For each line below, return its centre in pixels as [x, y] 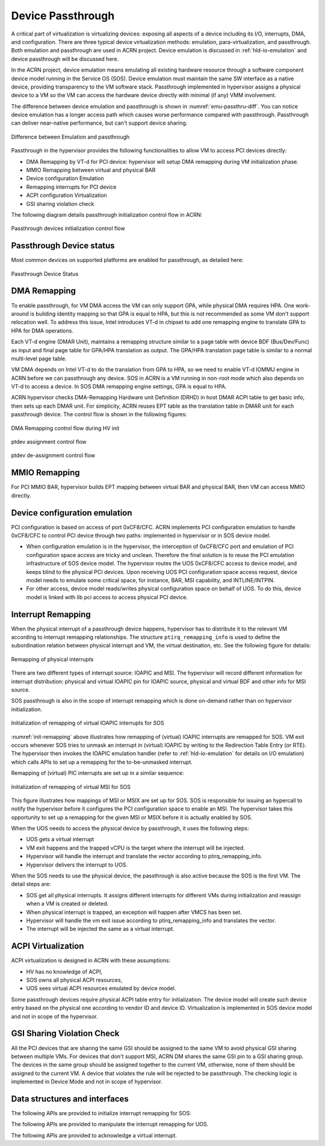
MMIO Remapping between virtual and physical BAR [91, 170]
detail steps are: [31, 884]
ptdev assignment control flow [49, 442]
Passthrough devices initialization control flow [68, 228]
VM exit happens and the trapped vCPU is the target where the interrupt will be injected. [135, 848]
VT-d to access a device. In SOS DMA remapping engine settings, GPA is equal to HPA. [119, 387]
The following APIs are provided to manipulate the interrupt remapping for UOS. [110, 1124]
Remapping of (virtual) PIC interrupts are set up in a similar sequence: [97, 773]
